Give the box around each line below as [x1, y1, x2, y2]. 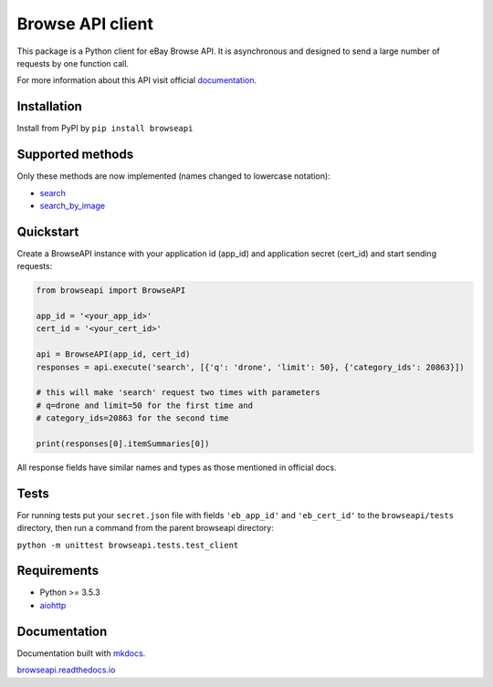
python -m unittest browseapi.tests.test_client [16, 539, 239, 550]
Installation [16, 99, 82, 114]
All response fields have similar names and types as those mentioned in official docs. [16, 462, 337, 473]
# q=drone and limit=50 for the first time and [36, 400, 253, 411]
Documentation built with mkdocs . [16, 648, 146, 659]
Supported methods [16, 147, 134, 162]
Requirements [16, 563, 100, 578]
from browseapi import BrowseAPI [36, 286, 186, 296]
